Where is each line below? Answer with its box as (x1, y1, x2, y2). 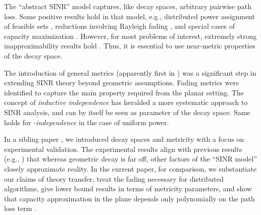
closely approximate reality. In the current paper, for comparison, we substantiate (4, 163, 256, 174)
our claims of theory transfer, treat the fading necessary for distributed (4, 173, 224, 184)
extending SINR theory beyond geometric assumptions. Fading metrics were (4, 77, 239, 88)
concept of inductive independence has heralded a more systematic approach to (4, 97, 248, 107)
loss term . (4, 203, 36, 213)
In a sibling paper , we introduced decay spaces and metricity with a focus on (4, 134, 244, 144)
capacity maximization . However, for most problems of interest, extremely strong (4, 30, 257, 41)
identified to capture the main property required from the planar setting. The (4, 87, 244, 97)
